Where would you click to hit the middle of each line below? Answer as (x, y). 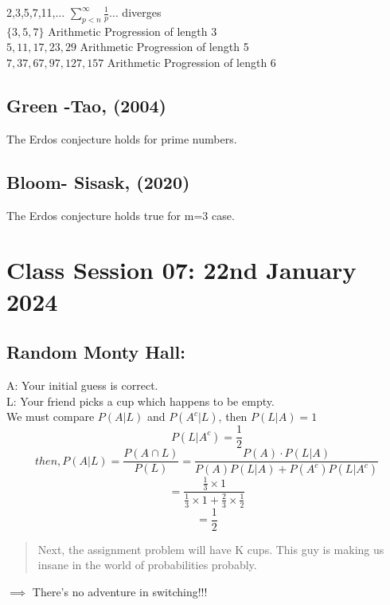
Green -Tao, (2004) (86, 105)
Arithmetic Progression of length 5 (164, 47)
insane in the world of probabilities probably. (147, 565)
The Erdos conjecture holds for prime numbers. (122, 138)
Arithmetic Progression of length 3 (133, 31)
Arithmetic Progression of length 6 (191, 62)
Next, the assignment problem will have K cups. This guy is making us (211, 549)
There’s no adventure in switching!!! (120, 591)
